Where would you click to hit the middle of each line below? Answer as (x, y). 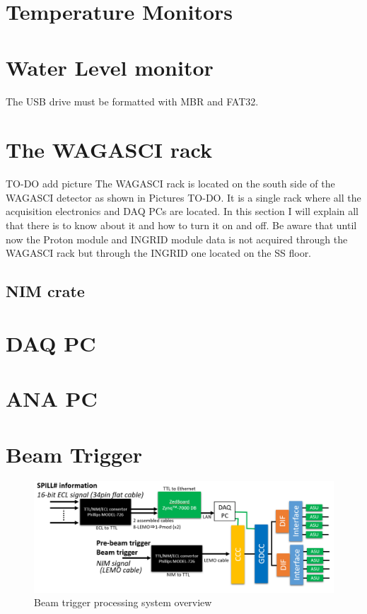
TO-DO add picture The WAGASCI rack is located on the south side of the (170, 184)
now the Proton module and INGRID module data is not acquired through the (177, 239)
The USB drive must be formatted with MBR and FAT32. (132, 101)
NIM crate (45, 291)
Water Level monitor (110, 67)
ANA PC (52, 399)
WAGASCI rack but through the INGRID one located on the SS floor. (159, 253)
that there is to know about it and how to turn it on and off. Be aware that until (181, 225)
